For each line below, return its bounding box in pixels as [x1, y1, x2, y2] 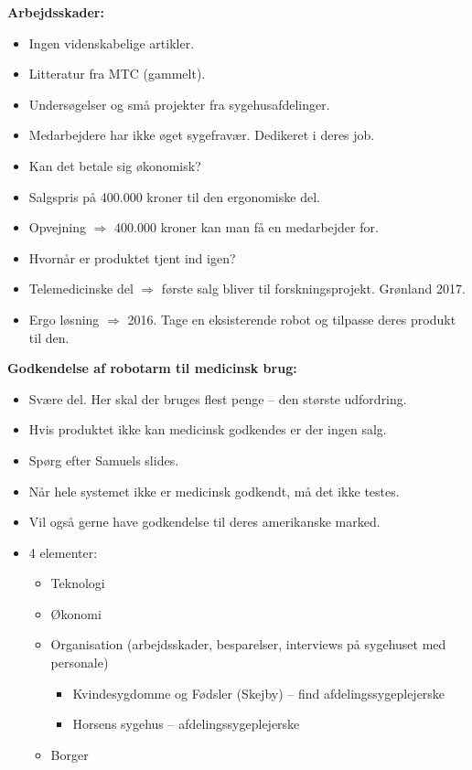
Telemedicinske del [28, 279, 134, 298]
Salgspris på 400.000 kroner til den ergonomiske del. [28, 187, 320, 206]
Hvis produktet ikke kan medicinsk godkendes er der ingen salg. [28, 420, 387, 439]
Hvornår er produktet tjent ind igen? [28, 248, 236, 267]
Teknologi [50, 573, 105, 593]
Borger [50, 744, 89, 764]
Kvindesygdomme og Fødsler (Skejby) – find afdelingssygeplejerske [72, 683, 445, 702]
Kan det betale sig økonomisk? [28, 155, 201, 175]
